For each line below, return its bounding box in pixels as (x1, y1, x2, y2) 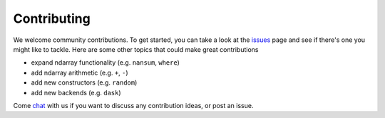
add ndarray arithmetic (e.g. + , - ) (31, 68, 128, 77)
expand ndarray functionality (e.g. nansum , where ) (31, 58, 180, 67)
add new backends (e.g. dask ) (31, 88, 121, 97)
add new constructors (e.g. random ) (31, 78, 138, 87)
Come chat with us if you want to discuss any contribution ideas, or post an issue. (13, 101, 254, 109)
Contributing (13, 11, 91, 26)
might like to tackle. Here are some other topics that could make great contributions (13, 45, 259, 53)
